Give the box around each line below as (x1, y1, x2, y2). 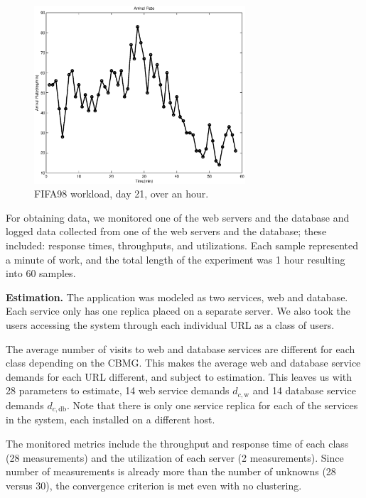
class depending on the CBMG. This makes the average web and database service (6, 355, 361, 370)
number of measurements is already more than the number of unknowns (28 (6, 464, 336, 479)
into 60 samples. (6, 266, 76, 281)
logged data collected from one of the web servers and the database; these (6, 224, 327, 239)
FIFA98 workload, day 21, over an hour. (34, 186, 209, 201)
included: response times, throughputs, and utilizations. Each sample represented (6, 238, 358, 253)
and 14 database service (252, 383, 356, 398)
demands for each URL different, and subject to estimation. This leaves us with (6, 369, 352, 384)
